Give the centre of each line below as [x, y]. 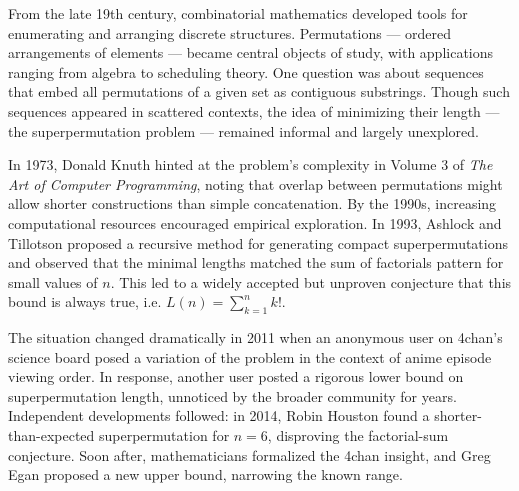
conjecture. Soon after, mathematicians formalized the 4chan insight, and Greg [249, 454]
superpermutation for [164, 435]
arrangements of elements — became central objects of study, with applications [251, 52]
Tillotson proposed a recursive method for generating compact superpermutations [258, 242]
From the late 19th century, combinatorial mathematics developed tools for [238, 13]
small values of [53, 281]
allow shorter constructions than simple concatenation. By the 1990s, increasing [252, 203]
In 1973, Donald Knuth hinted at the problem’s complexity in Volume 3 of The [250, 164]
